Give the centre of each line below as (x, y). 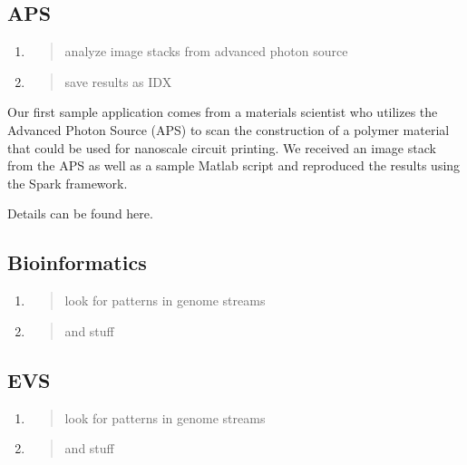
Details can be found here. (80, 213)
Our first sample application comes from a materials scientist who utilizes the (223, 112)
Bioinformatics (77, 262)
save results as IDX (118, 81)
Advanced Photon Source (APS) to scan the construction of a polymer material (229, 129)
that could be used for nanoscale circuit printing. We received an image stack (222, 147)
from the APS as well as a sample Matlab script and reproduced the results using (234, 165)
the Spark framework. (68, 183)
